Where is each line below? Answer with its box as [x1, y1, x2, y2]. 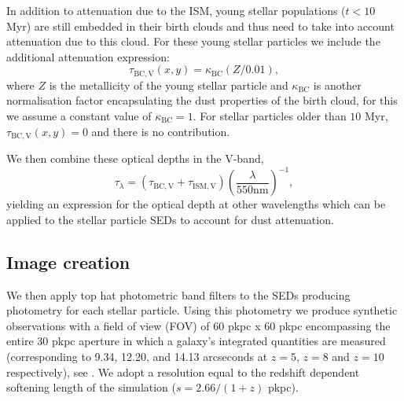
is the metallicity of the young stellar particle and [49, 76, 288, 93]
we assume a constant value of [6, 108, 152, 124]
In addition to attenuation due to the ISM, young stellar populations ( [6, 2, 346, 18]
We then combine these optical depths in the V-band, [6, 150, 264, 167]
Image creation [6, 249, 130, 274]
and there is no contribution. [91, 123, 230, 139]
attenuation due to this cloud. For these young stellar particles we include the [6, 33, 380, 50]
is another [313, 76, 362, 93]
